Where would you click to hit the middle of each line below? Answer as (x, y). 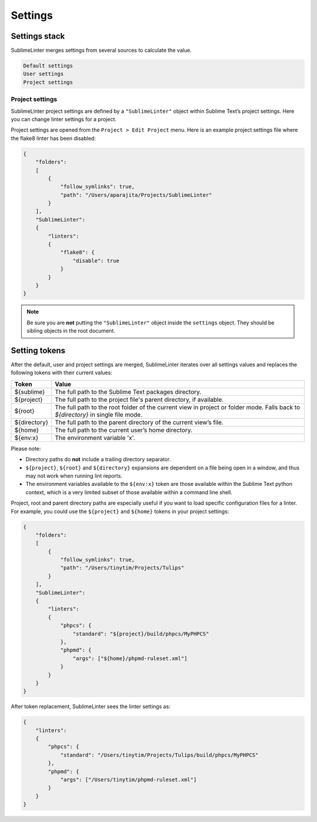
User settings (43, 74)
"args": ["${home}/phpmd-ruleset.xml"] (130, 658)
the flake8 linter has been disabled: (53, 138)
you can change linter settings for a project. (64, 119)
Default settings (48, 66)
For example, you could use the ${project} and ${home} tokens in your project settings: (120, 511)
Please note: (26, 448)
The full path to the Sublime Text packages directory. (128, 392)
